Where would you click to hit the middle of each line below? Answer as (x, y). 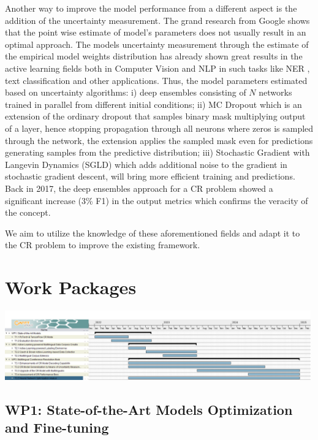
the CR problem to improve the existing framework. (103, 245)
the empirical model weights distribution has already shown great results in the (154, 56)
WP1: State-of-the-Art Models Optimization (149, 410)
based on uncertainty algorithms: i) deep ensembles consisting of (126, 92)
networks (275, 92)
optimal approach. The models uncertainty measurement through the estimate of (157, 44)
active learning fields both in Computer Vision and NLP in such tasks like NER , (157, 68)
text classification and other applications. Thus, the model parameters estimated (156, 80)
